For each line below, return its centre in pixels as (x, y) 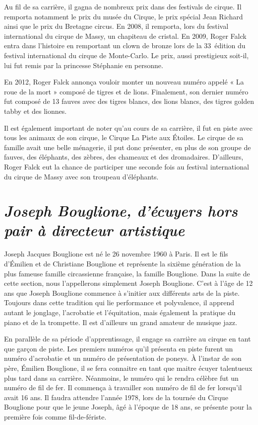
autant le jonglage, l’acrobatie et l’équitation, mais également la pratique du (120, 312)
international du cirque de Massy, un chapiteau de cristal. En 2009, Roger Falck (125, 36)
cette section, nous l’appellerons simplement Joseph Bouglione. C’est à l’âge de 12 (129, 283)
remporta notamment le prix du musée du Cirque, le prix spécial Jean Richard (124, 16)
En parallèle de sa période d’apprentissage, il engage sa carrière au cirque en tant (128, 339)
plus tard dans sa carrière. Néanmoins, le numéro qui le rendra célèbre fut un (121, 378)
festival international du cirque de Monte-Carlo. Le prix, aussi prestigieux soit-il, (127, 55)
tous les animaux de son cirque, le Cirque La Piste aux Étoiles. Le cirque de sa (124, 137)
